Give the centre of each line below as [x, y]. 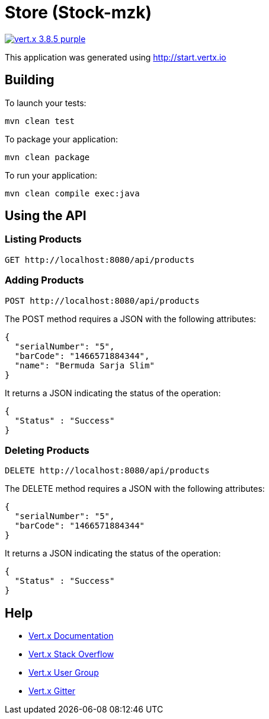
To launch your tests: [46, 103]
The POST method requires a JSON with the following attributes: [131, 319]
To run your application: [51, 175]
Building [30, 80]
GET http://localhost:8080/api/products [100, 260]
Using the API [46, 216]
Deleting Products [47, 450]
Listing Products [43, 239]
